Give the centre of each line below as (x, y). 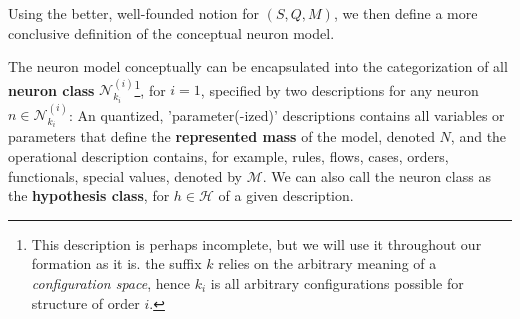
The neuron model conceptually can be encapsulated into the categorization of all (258, 66)
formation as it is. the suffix (116, 263)
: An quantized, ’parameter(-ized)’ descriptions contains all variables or (286, 114)
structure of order (85, 302)
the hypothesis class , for (89, 195)
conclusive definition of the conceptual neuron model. (171, 32)
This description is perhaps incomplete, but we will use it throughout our (256, 243)
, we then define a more (405, 13)
